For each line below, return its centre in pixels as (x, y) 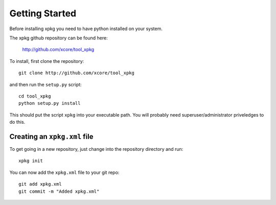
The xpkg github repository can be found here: (59, 38)
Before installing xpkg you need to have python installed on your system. (86, 29)
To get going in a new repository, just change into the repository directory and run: (96, 149)
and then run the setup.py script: (45, 84)
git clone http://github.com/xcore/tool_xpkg (77, 73)
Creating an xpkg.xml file (51, 136)
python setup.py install (50, 103)
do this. (17, 122)
